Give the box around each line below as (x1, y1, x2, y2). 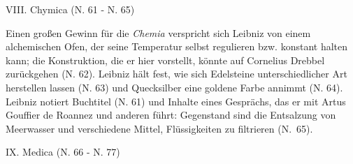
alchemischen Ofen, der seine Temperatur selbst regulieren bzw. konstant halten (6, 39, 348, 54)
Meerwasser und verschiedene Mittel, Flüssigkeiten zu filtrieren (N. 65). (6, 121, 313, 135)
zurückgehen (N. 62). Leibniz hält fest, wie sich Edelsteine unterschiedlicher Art (6, 66, 347, 81)
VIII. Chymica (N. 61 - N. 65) (6, 2, 135, 16)
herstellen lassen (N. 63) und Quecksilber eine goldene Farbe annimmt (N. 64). (6, 80, 343, 94)
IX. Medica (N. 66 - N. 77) (6, 144, 120, 159)
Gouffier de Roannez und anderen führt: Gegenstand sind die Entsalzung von (6, 107, 336, 122)
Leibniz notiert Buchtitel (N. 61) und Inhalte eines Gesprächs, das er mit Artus (6, 94, 346, 108)
